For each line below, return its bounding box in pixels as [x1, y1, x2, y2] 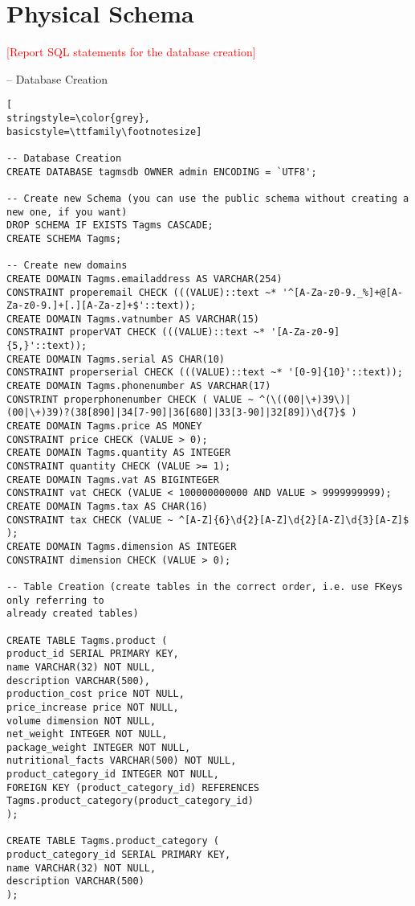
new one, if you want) [6, 206, 128, 218]
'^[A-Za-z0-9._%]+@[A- [282, 286, 403, 298]
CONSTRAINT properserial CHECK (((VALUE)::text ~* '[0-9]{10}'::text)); [6, 367, 403, 379]
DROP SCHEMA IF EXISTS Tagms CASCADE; [6, 219, 214, 232]
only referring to [6, 594, 104, 606]
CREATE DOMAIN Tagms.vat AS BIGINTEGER [6, 473, 219, 486]
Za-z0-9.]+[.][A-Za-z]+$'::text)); [6, 300, 197, 312]
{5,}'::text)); [6, 340, 87, 352]
